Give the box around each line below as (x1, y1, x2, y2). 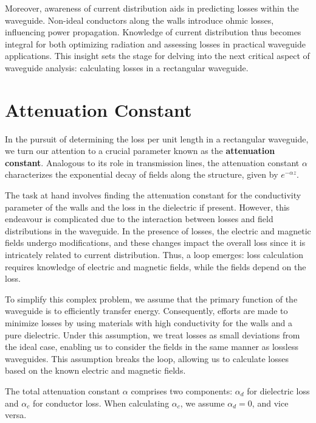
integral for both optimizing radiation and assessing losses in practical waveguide (5, 37, 306, 50)
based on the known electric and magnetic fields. (5, 364, 186, 377)
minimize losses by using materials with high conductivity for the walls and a (5, 316, 293, 329)
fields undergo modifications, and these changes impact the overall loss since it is (5, 236, 306, 249)
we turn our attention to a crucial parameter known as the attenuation (5, 144, 275, 157)
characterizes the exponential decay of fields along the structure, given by (5, 168, 278, 181)
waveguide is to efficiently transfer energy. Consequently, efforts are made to (5, 304, 288, 317)
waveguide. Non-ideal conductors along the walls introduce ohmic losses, (5, 13, 274, 26)
